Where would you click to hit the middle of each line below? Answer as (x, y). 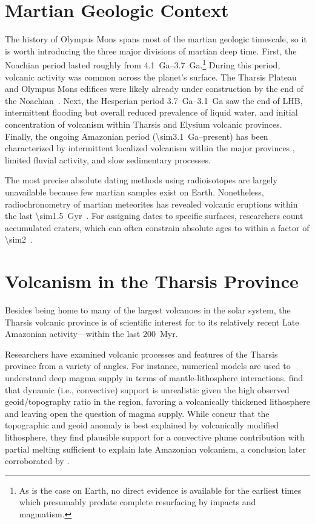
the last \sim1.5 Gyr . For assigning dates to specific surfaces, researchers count (154, 216)
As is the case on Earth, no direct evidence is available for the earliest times (160, 490)
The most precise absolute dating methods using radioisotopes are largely (141, 180)
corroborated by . (37, 461)
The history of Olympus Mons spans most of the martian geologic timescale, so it (156, 39)
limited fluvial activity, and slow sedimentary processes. (108, 159)
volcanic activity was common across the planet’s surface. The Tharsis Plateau (151, 77)
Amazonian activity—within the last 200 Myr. (91, 334)
